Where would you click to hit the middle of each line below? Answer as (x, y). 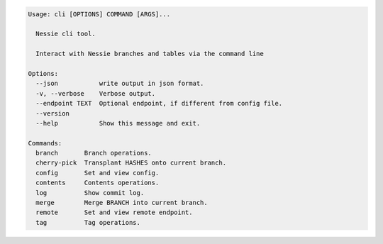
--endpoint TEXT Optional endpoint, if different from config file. (159, 104)
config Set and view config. (98, 173)
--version (53, 113)
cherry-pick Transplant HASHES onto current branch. (131, 163)
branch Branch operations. (94, 153)
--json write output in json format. (120, 84)
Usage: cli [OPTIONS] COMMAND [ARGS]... (99, 14)
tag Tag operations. (88, 222)
